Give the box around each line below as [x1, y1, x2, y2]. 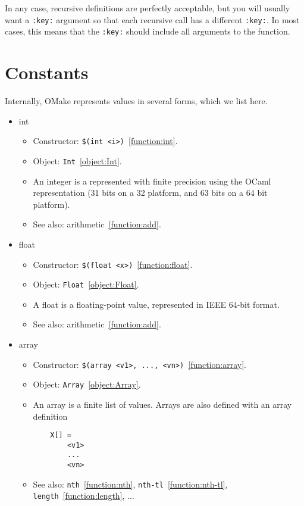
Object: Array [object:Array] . [33, 378, 141, 391]
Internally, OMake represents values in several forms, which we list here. [5, 95, 268, 107]
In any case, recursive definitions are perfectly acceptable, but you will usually [5, 2, 290, 14]
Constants [5, 60, 89, 85]
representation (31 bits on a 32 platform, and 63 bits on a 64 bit [33, 186, 268, 199]
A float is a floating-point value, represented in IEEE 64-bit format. [33, 298, 280, 310]
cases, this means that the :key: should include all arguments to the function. [5, 25, 290, 38]
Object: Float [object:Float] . [33, 278, 139, 291]
